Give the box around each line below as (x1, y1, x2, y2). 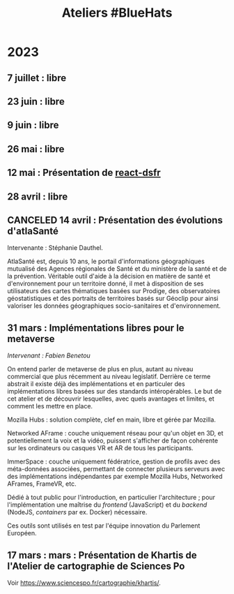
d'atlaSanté (7, 225, 59, 237)
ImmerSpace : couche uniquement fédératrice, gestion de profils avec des (7, 457, 221, 466)
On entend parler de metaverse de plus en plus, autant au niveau (7, 365, 194, 373)
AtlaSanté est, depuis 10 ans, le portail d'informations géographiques (7, 257, 205, 266)
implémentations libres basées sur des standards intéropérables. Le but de (7, 387, 222, 396)
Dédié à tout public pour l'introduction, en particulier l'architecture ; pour (7, 493, 216, 502)
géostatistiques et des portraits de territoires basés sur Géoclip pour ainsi (7, 295, 219, 303)
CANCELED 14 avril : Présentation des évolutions (7, 214, 223, 226)
